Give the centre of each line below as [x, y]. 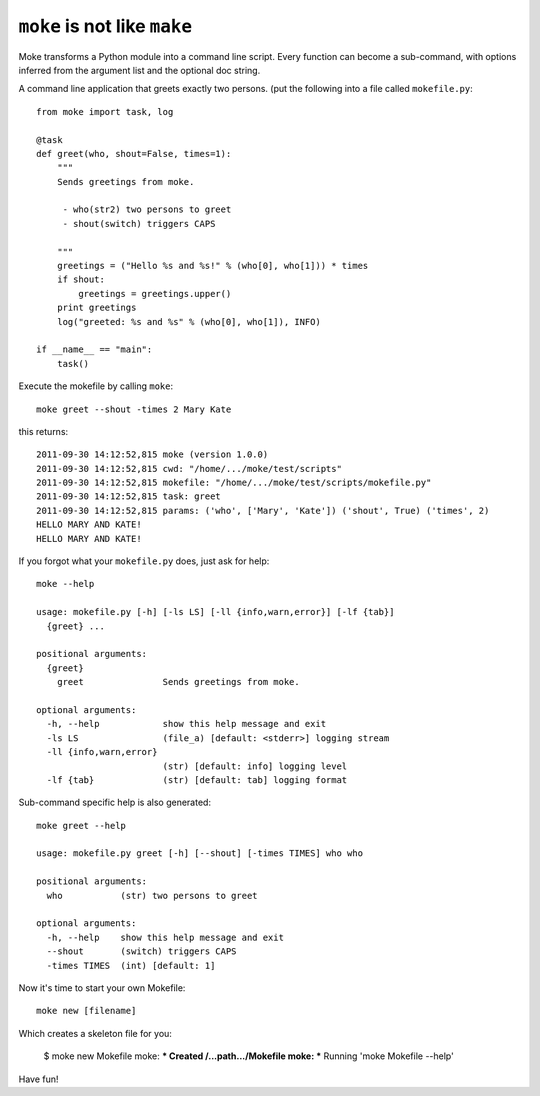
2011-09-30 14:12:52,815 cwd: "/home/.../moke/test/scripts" [189, 468]
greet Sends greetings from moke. [178, 682]
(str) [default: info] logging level [255, 766]
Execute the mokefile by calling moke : [96, 386]
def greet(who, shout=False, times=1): [134, 153]
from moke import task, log [105, 111]
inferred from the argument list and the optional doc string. [139, 70]
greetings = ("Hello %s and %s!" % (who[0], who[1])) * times [212, 266]
